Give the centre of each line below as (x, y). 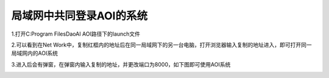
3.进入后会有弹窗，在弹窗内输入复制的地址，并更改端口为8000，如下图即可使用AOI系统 (121, 64)
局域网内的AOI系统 (34, 53)
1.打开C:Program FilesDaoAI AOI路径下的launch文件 (76, 34)
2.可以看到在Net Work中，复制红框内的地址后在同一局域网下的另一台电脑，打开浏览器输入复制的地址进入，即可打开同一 (161, 45)
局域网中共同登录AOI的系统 (80, 16)
